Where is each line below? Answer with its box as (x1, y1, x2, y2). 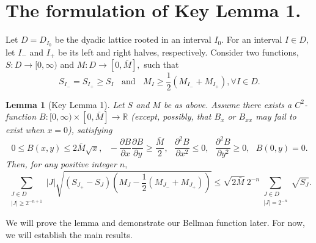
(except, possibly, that (131, 110, 211, 123)
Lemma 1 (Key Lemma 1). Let (6, 98, 125, 111)
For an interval (226, 33, 282, 46)
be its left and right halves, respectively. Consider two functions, (57, 45, 299, 58)
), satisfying (68, 123, 112, 136)
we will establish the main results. (6, 228, 133, 241)
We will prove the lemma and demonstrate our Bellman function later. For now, (6, 216, 305, 229)
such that (144, 58, 179, 71)
